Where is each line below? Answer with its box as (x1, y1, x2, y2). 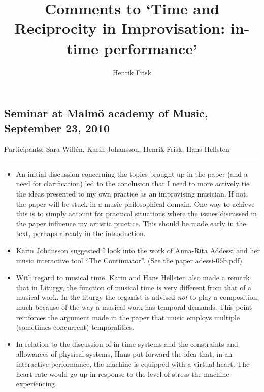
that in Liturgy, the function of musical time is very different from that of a (16, 282, 252, 292)
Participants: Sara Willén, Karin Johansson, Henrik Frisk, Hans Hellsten (4, 144, 229, 154)
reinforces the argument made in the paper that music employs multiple (16, 311, 240, 322)
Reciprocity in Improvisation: (14, 18, 225, 38)
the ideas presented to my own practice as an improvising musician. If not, (16, 188, 248, 199)
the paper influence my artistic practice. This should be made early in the (16, 218, 246, 228)
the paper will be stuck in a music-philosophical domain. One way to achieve (16, 198, 255, 209)
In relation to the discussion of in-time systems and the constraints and (16, 338, 238, 349)
